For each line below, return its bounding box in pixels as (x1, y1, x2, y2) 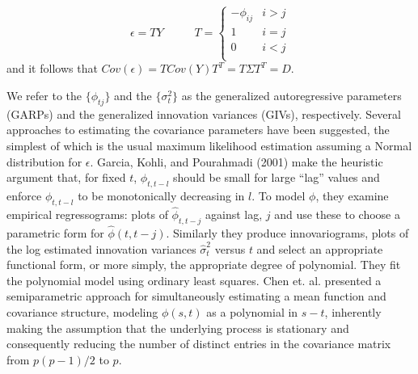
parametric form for (6, 225, 104, 242)
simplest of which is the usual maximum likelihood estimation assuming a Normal (6, 137, 412, 154)
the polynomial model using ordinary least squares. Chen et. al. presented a (6, 271, 382, 288)
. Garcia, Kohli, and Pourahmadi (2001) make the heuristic (90, 153, 383, 170)
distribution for (6, 153, 82, 170)
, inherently (324, 304, 382, 320)
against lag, (205, 206, 263, 223)
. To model (251, 187, 306, 204)
